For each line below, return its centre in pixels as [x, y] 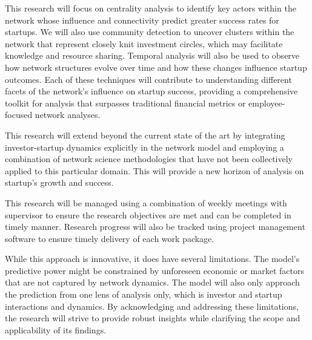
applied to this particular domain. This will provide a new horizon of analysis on [154, 170]
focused [19, 115]
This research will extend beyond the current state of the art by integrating [145, 135]
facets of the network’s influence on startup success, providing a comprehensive [151, 91]
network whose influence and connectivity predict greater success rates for [142, 20]
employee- [267, 103]
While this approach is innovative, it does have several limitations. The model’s [152, 259]
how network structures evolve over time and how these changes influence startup [156, 67]
